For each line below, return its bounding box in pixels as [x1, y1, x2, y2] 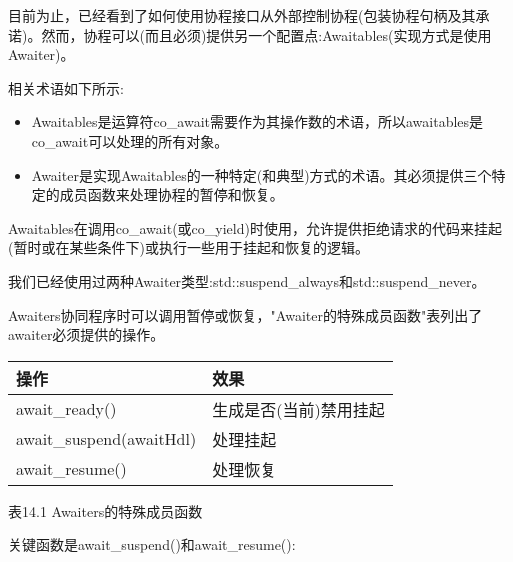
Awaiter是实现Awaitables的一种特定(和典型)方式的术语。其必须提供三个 [31, 164, 492, 185]
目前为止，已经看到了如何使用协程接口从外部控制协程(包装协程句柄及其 [8, 5, 476, 25]
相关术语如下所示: [8, 77, 124, 98]
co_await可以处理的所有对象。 [31, 130, 229, 151]
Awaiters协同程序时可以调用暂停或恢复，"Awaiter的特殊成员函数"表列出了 [8, 304, 483, 325]
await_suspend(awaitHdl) [16, 427, 197, 451]
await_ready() [16, 397, 117, 421]
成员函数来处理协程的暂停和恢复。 [59, 184, 284, 205]
